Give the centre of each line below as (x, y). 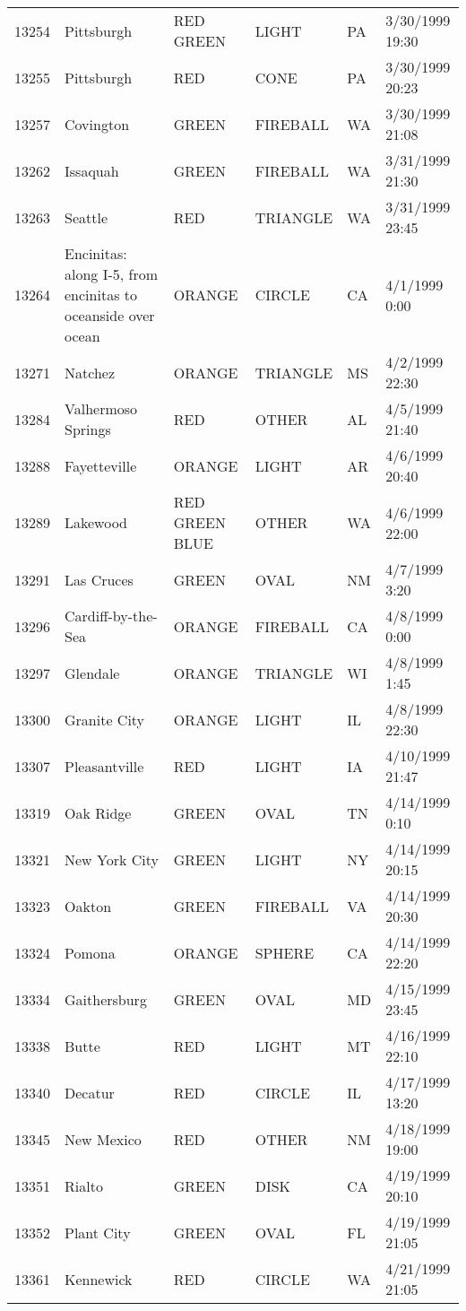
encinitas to (101, 295)
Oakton (88, 906)
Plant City (98, 1232)
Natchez (90, 372)
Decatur (90, 1092)
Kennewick (99, 1279)
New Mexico (103, 1139)
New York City (112, 859)
